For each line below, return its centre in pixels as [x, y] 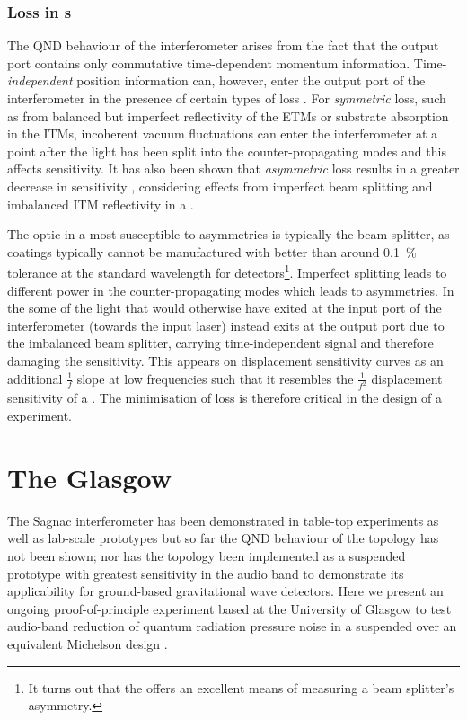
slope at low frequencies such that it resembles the [215, 378]
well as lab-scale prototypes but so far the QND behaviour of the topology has [223, 538]
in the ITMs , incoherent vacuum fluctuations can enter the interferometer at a [223, 133]
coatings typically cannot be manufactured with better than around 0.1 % [212, 251]
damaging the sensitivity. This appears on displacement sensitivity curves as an [225, 360]
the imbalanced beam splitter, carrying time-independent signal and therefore [220, 343]
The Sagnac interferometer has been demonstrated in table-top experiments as [223, 520]
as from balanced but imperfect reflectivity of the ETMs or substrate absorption [228, 116]
